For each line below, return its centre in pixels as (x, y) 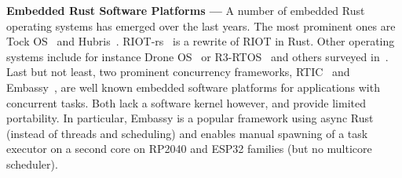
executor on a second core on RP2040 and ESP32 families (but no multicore (189, 149)
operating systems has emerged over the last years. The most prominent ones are (201, 25)
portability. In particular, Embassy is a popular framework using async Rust (190, 118)
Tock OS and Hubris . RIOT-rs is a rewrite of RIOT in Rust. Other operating (201, 41)
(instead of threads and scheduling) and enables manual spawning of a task (187, 133)
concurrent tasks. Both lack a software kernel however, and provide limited (186, 102)
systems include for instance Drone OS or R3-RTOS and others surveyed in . (197, 56)
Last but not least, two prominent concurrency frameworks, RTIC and (178, 72)
